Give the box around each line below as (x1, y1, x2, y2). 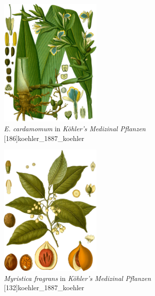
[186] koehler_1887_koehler (4, 133, 84, 143)
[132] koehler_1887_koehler (4, 282, 84, 293)
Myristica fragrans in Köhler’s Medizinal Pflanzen (4, 273, 151, 283)
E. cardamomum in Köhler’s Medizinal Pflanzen (4, 123, 146, 133)
